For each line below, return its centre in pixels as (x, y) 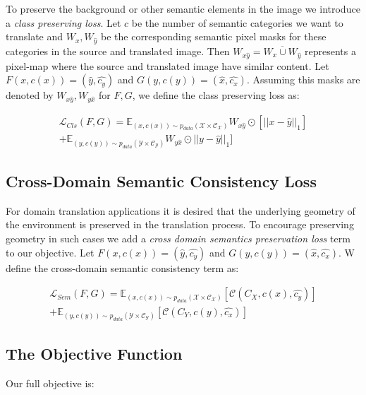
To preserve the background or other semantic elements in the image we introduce (183, 8)
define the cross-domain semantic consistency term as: (122, 267)
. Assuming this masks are (303, 79)
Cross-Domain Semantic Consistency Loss (161, 181)
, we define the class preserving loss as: (216, 95)
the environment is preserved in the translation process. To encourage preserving (180, 224)
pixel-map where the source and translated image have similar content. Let (167, 65)
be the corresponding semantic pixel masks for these (214, 36)
